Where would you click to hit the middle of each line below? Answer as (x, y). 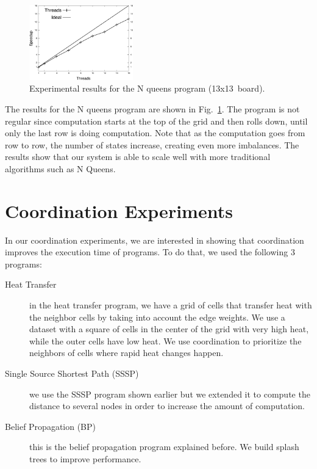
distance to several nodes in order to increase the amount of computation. (167, 406)
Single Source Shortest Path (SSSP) (72, 373)
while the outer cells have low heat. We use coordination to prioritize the (166, 340)
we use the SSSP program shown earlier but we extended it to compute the (170, 394)
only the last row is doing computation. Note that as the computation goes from (155, 133)
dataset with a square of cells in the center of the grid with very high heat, (169, 329)
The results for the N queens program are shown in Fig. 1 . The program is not (152, 108)
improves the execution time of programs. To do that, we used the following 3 (150, 252)
